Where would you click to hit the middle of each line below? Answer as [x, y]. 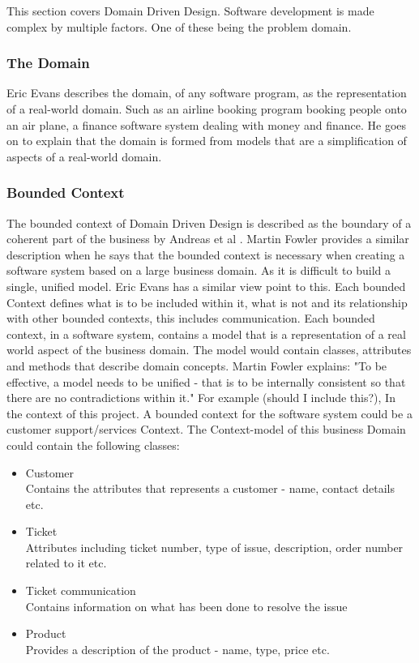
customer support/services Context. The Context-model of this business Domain [206, 429]
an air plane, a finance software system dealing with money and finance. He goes [207, 124]
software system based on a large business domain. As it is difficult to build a [199, 270]
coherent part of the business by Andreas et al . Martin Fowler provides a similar [208, 239]
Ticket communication [81, 590]
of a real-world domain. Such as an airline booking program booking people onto [207, 109]
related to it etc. [66, 563]
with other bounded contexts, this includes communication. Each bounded [191, 318]
